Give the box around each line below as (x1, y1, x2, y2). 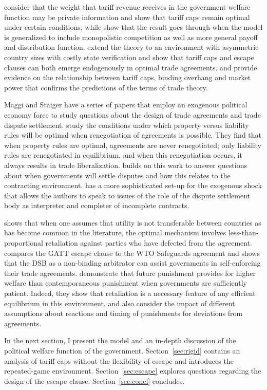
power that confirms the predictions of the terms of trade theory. (4, 82, 208, 92)
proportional (4, 237, 43, 248)
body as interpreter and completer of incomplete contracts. (4, 200, 189, 211)
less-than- (228, 227, 259, 238)
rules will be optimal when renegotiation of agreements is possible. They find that (4, 129, 262, 140)
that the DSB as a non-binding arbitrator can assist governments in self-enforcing (4, 257, 261, 268)
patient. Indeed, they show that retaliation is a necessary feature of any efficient (4, 288, 256, 299)
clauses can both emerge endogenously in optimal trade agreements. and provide (4, 62, 257, 72)
